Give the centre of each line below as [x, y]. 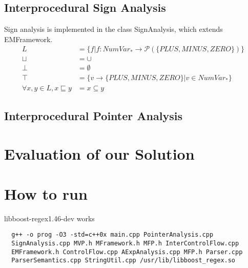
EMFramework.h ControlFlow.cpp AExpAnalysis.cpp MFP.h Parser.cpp [127, 252]
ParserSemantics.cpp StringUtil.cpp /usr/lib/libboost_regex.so [123, 261]
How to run [46, 193]
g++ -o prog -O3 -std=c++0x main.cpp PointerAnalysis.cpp [112, 235]
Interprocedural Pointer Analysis [93, 115]
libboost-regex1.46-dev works [49, 218]
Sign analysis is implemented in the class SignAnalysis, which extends [113, 29]
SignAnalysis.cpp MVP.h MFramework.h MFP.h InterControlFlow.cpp [125, 244]
